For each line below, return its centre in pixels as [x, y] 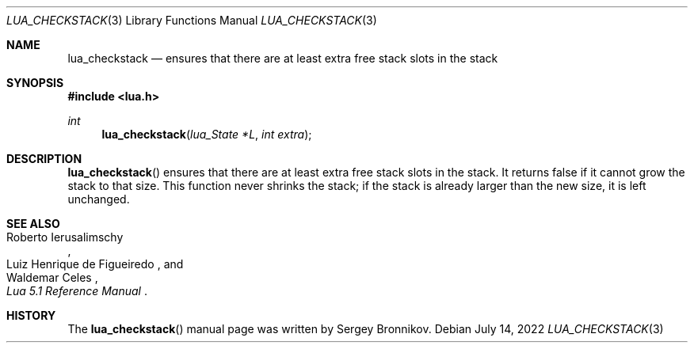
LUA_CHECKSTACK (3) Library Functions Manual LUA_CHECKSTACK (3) [192, 20]
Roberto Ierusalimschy [65, 237]
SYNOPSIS [35, 83]
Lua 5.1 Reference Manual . [77, 291]
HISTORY [31, 315]
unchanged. [99, 199]
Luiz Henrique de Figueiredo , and [95, 264]
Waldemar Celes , [52, 277]
